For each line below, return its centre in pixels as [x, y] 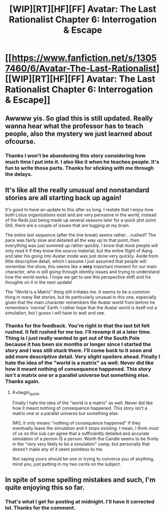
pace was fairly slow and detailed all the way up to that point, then [72, 240]
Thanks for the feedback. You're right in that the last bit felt [78, 326]
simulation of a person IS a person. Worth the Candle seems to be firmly [85, 439]
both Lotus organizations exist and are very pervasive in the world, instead [81, 215]
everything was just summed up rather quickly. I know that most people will [82, 245]
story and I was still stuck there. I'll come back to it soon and [79, 351]
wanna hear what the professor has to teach [74, 126]
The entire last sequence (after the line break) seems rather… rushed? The [81, 235]
